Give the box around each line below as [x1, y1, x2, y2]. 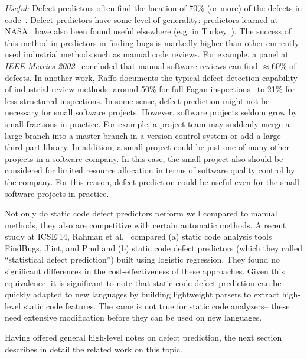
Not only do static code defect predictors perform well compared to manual [5, 207, 277, 219]
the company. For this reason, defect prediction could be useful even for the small [5, 175, 299, 187]
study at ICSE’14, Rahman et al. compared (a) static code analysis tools [5, 230, 272, 242]
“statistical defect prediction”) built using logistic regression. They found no [5, 253, 280, 266]
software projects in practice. [5, 187, 109, 199]
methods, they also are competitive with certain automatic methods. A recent [5, 218, 286, 231]
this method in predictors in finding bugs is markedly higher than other [5, 36, 264, 48]
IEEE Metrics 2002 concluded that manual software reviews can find [5, 59, 258, 72]
